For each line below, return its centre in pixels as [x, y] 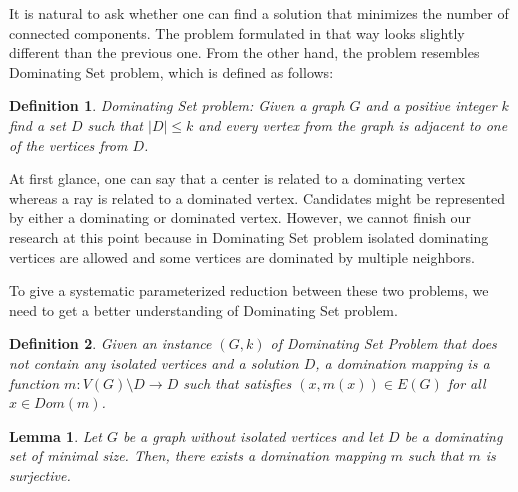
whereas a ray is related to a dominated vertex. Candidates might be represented [257, 197]
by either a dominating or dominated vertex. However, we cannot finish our [240, 217]
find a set [37, 124]
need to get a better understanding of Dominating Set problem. [203, 309]
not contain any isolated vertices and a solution [154, 362]
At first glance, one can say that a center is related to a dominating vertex [237, 178]
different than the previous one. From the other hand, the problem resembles [244, 52]
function [34, 382]
